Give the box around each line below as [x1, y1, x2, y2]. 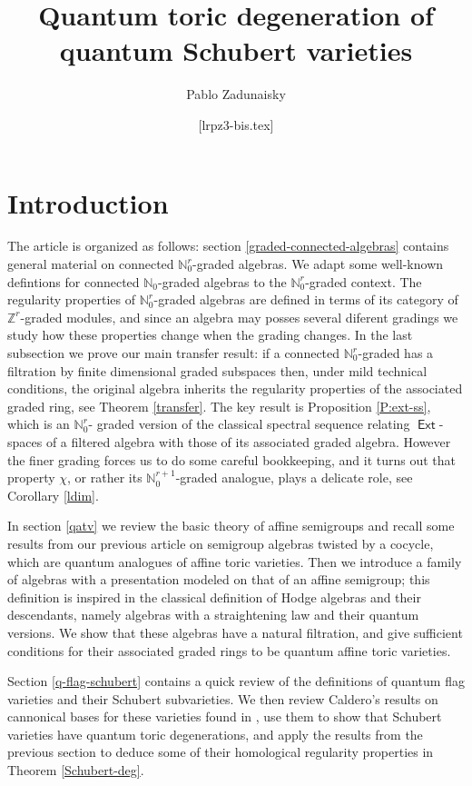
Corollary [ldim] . [7, 485, 99, 504]
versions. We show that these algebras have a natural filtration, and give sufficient [7, 622, 463, 642]
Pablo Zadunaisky [186, 85, 286, 104]
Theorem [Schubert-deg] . [7, 761, 144, 780]
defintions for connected [7, 272, 140, 291]
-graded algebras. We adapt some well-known [192, 254, 444, 274]
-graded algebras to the [158, 272, 287, 291]
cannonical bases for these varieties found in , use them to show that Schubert [7, 707, 442, 726]
